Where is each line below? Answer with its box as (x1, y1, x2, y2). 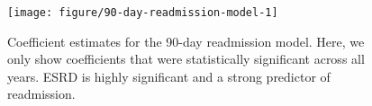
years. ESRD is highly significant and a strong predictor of (7, 66, 331, 85)
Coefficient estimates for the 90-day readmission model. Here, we (7, 31, 365, 50)
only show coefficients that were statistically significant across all (7, 49, 365, 68)
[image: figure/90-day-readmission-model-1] (7, 6, 278, 19)
